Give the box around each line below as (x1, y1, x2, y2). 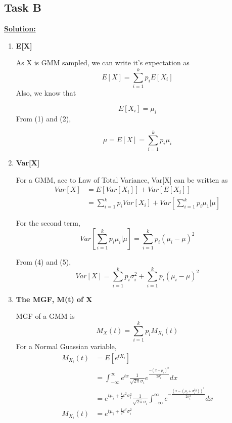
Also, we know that (16, 88, 76, 98)
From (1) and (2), (16, 113, 71, 123)
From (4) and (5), (16, 257, 71, 267)
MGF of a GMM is (16, 311, 75, 321)
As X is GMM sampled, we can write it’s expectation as (16, 57, 190, 68)
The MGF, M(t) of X (16, 293, 92, 304)
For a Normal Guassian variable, (16, 341, 117, 352)
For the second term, (16, 218, 80, 228)
